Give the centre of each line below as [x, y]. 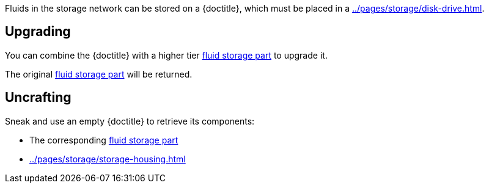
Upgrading [38, 32]
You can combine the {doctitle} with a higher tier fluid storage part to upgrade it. [166, 55]
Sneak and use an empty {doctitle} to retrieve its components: [130, 121]
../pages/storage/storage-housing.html [108, 159]
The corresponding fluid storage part [104, 140]
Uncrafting [38, 98]
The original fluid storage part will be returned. [99, 74]
